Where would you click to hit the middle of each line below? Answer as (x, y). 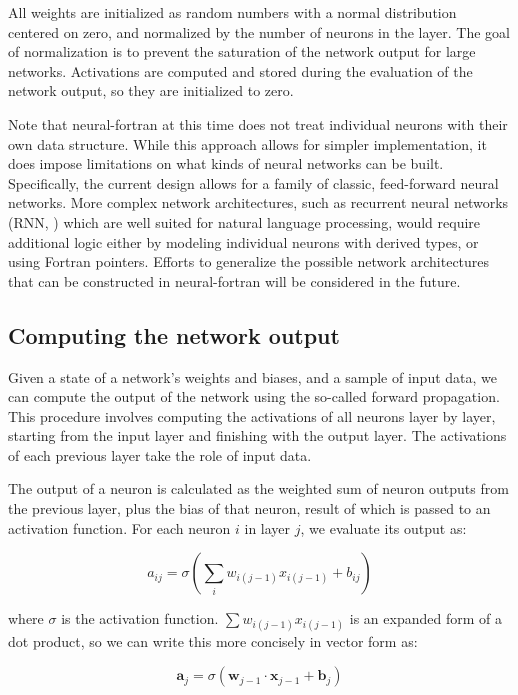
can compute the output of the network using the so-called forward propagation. (254, 396)
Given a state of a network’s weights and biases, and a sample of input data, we (253, 376)
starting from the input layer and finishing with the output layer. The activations (257, 435)
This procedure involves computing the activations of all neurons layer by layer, (252, 415)
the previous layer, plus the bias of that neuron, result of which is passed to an (249, 508)
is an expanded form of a (425, 618)
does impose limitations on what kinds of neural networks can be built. (226, 163)
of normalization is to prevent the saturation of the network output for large (242, 51)
